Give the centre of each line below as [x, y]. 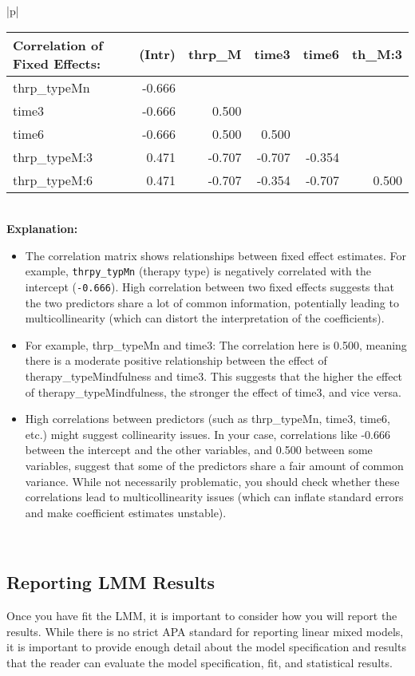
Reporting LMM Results [111, 582]
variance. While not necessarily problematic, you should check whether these [212, 481]
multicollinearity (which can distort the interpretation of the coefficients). [205, 318]
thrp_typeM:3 [53, 156]
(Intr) [157, 54]
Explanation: [42, 229]
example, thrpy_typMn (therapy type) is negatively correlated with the [198, 271]
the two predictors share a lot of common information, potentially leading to [212, 302]
